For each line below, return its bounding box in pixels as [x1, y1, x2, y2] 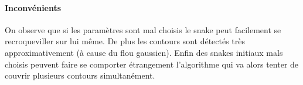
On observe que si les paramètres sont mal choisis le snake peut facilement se [5, 23, 281, 36]
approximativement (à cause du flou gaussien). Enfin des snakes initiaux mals [5, 46, 283, 58]
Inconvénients [5, 1, 62, 13]
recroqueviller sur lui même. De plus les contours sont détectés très [5, 35, 246, 47]
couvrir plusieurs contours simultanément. [5, 69, 155, 82]
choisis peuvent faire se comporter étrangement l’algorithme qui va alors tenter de [5, 58, 299, 70]
